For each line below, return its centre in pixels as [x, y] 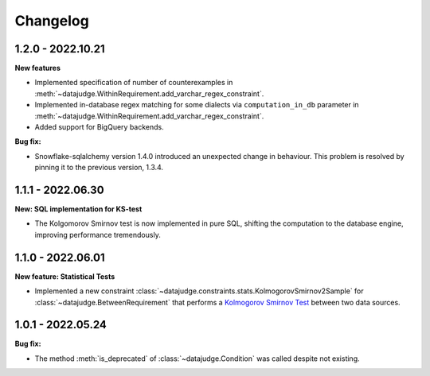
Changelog [52, 21]
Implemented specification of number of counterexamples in [134, 83]
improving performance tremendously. [98, 235]
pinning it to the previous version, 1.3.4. [99, 168]
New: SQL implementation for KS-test [78, 209]
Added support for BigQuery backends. [100, 127]
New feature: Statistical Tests [65, 276]
